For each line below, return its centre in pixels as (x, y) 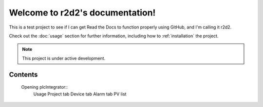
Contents (23, 74)
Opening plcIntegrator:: (45, 87)
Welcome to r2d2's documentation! (82, 13)
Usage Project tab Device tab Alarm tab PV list (80, 94)
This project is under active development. (64, 58)
